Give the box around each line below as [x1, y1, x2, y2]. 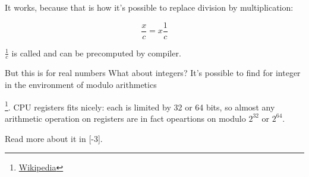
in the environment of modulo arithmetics [5, 78, 157, 91]
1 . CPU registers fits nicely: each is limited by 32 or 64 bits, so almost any [5, 99, 275, 113]
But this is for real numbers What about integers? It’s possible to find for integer [5, 67, 301, 79]
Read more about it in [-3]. [5, 132, 103, 144]
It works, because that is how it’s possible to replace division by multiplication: [5, 1, 294, 13]
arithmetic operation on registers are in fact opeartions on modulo [5, 112, 246, 124]
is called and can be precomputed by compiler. [11, 46, 181, 59]
